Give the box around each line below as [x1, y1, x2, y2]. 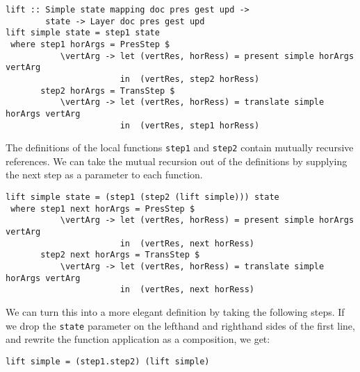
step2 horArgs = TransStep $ [40, 85, 175, 96]
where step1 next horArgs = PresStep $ [10, 203, 195, 214]
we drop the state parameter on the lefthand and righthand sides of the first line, [6, 318, 355, 332]
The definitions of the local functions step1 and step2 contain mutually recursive [6, 140, 354, 155]
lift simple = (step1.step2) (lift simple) [6, 356, 210, 366]
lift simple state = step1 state [6, 28, 160, 38]
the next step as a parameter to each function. [6, 167, 203, 182]
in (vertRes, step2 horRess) [120, 74, 260, 84]
